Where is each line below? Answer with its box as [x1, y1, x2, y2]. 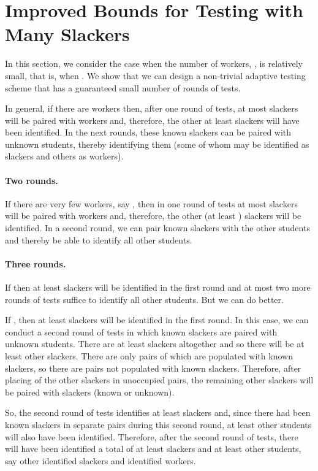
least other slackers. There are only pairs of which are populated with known [5, 350, 293, 362]
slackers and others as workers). [5, 150, 124, 163]
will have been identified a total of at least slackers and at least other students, [5, 442, 301, 455]
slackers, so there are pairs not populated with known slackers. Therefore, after [5, 361, 301, 374]
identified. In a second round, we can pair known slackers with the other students [5, 221, 310, 234]
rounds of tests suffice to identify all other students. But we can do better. [5, 293, 284, 305]
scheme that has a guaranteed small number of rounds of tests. [5, 81, 241, 94]
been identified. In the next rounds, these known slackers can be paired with [5, 126, 292, 139]
